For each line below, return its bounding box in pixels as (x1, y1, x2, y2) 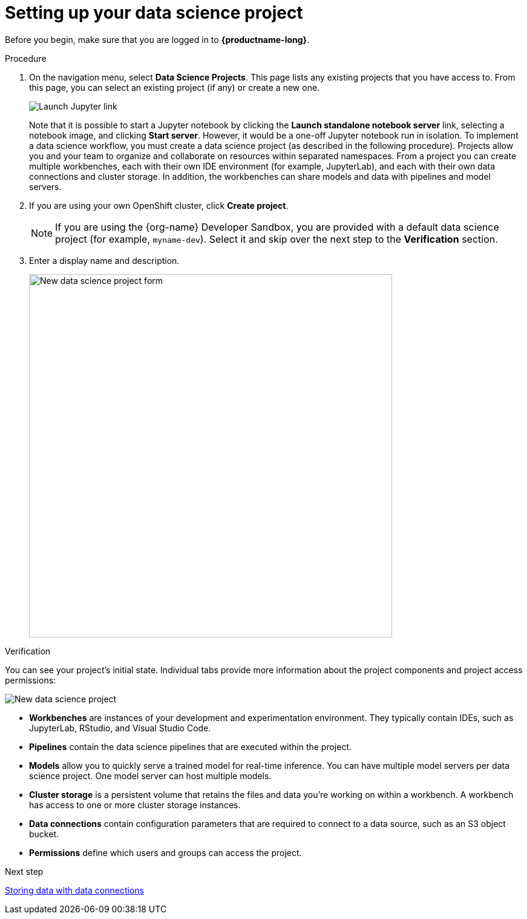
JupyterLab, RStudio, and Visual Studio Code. (29, 722, 211, 733)
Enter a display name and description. (29, 255, 180, 266)
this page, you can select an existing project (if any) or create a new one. (29, 82, 320, 93)
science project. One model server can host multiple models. (29, 770, 272, 781)
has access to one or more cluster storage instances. (29, 799, 241, 810)
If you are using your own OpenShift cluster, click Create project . (29, 200, 289, 211)
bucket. (29, 828, 59, 839)
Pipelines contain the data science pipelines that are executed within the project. (29, 741, 352, 752)
